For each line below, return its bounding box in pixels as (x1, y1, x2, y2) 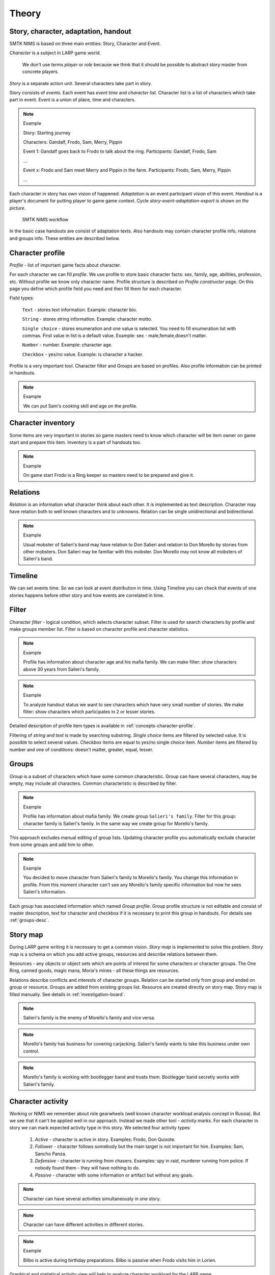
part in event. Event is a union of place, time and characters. (9, 97, 136, 103)
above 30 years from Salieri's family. (23, 666, 100, 672)
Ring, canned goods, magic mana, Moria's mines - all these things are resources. (9, 967, 180, 974)
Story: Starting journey (23, 130, 71, 136)
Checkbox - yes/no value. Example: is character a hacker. (22, 351, 144, 357)
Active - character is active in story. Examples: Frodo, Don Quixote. (35, 1136, 176, 1142)
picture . (9, 205, 26, 211)
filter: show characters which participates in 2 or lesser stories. (23, 709, 155, 715)
